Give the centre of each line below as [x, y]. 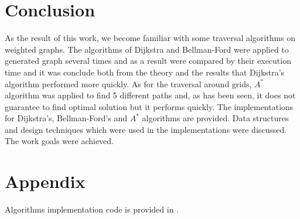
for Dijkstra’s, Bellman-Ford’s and [66, 118]
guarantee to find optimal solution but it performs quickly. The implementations [149, 106]
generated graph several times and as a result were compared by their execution [148, 61]
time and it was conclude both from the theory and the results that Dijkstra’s [145, 72]
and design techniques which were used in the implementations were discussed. [146, 129]
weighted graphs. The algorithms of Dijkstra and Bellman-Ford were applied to [147, 49]
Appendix [45, 181]
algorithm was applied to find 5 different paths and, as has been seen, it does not [150, 95]
